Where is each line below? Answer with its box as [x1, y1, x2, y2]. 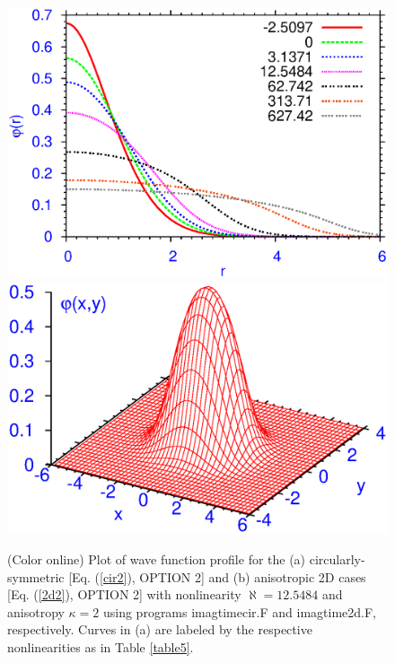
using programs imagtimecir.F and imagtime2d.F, [102, 602, 376, 621]
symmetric [7, 567, 65, 586]
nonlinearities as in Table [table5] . [7, 638, 194, 657]
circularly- [309, 550, 365, 569]
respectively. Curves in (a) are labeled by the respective [7, 620, 312, 639]
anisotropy [7, 602, 65, 621]
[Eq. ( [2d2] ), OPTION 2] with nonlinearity [7, 585, 241, 604]
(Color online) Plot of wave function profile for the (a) [7, 550, 306, 569]
